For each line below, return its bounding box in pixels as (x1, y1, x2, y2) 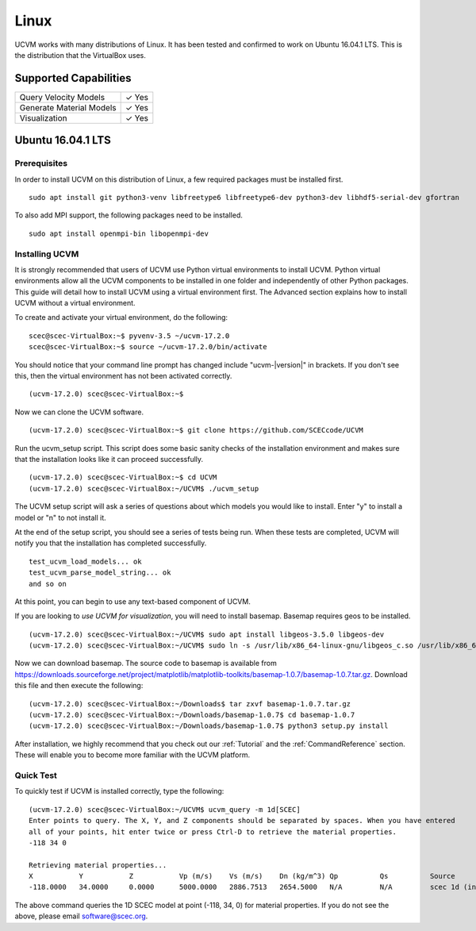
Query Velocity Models (19, 91, 106, 102)
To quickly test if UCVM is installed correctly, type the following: (14, 787, 225, 796)
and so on (29, 579, 67, 588)
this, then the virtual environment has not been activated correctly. (14, 371, 232, 381)
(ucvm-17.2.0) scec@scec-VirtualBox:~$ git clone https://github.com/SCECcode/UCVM (29, 425, 364, 435)
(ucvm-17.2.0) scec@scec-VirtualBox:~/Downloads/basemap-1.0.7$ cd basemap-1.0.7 (29, 710, 355, 720)
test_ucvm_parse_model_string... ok (29, 568, 171, 577)
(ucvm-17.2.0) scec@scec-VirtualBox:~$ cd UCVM (29, 473, 217, 482)
